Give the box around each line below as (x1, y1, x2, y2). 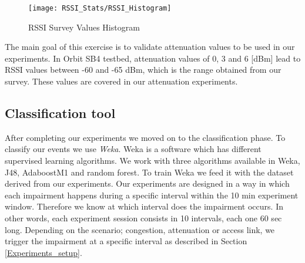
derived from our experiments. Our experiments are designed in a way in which (5, 177, 290, 190)
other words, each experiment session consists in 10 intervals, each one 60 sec (5, 211, 282, 224)
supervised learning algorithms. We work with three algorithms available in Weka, (5, 154, 300, 167)
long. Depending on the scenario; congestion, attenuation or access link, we (5, 223, 275, 235)
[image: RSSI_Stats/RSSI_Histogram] (28, 4, 172, 12)
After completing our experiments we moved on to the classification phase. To (5, 131, 286, 143)
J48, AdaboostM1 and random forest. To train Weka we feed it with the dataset (5, 166, 294, 178)
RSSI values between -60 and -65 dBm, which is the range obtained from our (5, 63, 281, 76)
